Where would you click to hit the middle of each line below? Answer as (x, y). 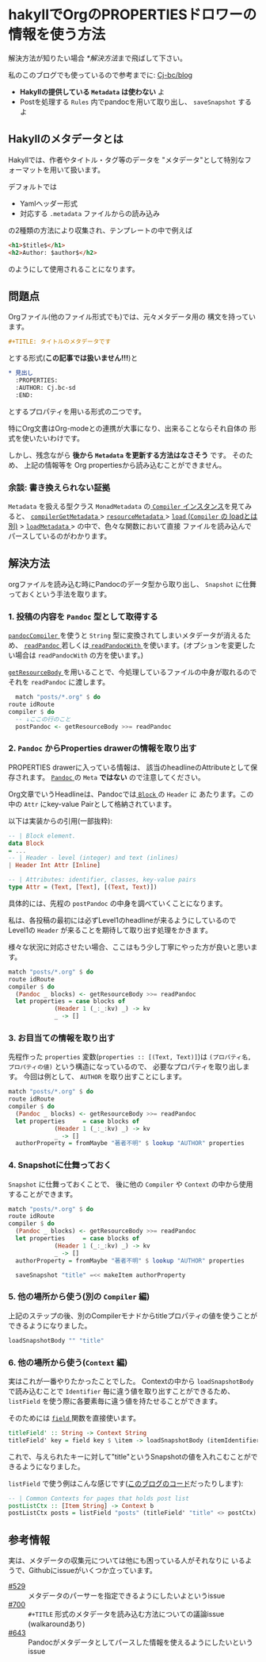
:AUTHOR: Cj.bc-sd (46, 388)
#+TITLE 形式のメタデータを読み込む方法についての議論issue (126, 1614)
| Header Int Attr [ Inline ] (55, 866)
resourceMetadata (135, 517)
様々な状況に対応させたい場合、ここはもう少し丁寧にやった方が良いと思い (129, 947)
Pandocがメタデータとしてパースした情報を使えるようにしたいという (141, 1642)
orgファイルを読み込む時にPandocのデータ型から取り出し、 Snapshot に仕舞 (133, 584)
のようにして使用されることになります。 (74, 268)
